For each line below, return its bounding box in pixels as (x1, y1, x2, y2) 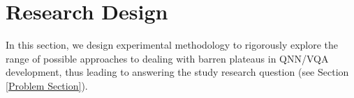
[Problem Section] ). (6, 78, 88, 92)
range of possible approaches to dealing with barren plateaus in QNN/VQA (6, 51, 329, 65)
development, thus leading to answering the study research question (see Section (6, 65, 349, 79)
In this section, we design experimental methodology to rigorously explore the (6, 38, 339, 52)
